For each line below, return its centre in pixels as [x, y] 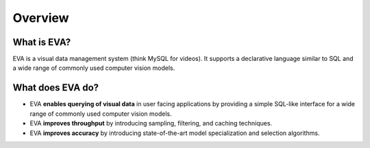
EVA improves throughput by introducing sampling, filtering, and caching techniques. [151, 123]
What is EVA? [42, 42]
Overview [41, 18]
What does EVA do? [56, 88]
